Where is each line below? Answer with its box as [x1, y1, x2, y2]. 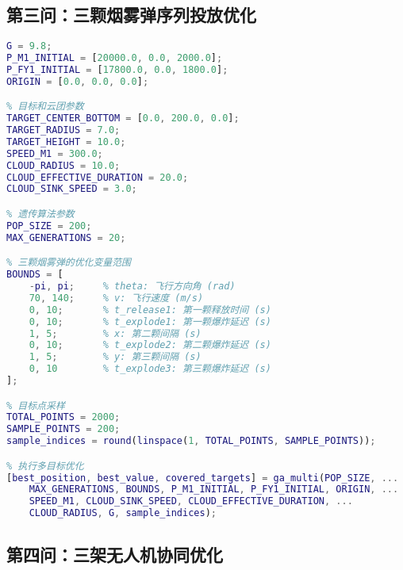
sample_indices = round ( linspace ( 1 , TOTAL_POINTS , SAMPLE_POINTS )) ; [6, 435, 376, 447]
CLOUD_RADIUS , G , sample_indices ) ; [29, 507, 217, 519]
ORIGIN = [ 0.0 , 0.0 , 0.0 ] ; [6, 75, 149, 87]
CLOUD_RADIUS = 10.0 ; [6, 159, 121, 171]
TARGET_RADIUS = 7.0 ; [6, 124, 121, 136]
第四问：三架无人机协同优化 [6, 541, 223, 566]
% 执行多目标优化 [6, 460, 84, 472]
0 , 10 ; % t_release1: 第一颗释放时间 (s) [29, 304, 271, 316]
